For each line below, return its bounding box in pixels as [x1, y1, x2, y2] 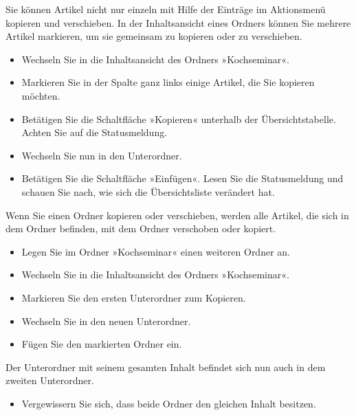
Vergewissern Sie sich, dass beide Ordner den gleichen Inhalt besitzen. [21, 396, 316, 410]
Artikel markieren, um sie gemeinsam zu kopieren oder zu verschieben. [5, 29, 302, 43]
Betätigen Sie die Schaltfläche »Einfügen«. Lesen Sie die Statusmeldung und [21, 171, 344, 186]
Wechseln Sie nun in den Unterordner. [21, 148, 182, 162]
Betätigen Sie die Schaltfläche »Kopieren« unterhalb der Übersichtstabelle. [21, 111, 336, 126]
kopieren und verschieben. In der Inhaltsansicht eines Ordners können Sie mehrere [5, 15, 351, 30]
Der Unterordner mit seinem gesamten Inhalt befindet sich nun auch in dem [5, 359, 326, 374]
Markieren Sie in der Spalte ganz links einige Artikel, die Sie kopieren [21, 75, 315, 89]
